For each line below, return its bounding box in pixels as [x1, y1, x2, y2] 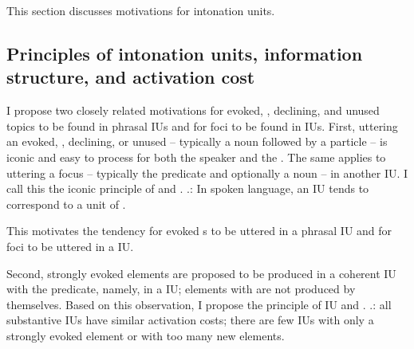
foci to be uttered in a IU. [6, 237, 134, 254]
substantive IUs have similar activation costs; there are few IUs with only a [6, 312, 374, 328]
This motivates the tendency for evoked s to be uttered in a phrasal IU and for [6, 222, 392, 239]
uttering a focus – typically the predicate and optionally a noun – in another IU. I [6, 164, 408, 181]
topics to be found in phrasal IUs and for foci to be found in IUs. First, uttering [6, 117, 398, 134]
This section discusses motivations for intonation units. [6, 2, 275, 18]
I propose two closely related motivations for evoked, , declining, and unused [6, 102, 380, 119]
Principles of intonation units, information [6, 41, 363, 65]
